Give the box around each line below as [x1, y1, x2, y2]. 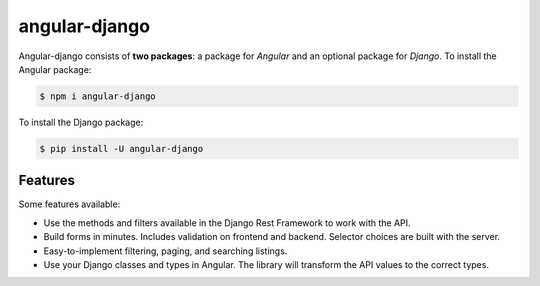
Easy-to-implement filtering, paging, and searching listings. [43, 245, 288, 257]
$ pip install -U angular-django [39, 143, 204, 154]
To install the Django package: [18, 116, 144, 128]
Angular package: [18, 63, 92, 75]
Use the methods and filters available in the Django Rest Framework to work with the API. [43, 216, 411, 229]
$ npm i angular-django [39, 90, 157, 102]
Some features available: [18, 198, 121, 210]
